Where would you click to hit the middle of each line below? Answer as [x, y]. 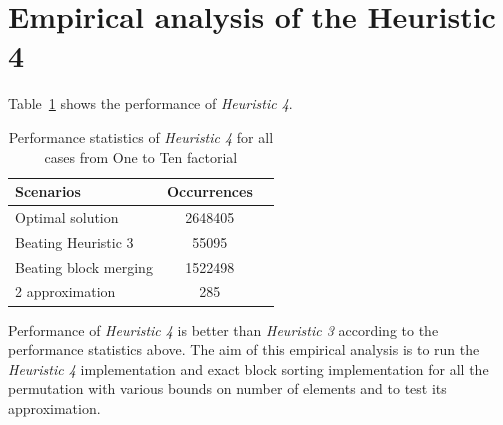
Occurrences [209, 191]
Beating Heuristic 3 [74, 241]
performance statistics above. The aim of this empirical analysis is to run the [244, 349]
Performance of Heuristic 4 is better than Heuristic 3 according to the [223, 329]
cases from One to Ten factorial [141, 156]
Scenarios [48, 191]
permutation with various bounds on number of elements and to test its [227, 388]
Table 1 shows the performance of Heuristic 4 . [150, 103]
